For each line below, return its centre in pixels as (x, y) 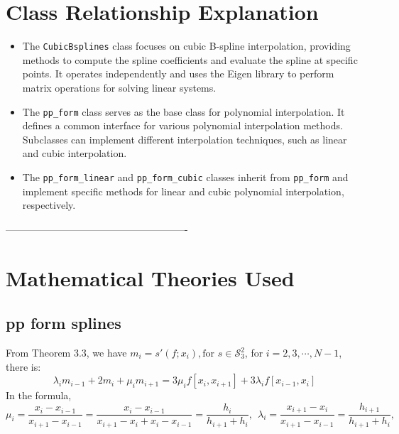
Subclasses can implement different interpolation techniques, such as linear (185, 139)
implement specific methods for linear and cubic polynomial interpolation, (183, 191)
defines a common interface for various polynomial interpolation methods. (182, 125)
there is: (23, 366)
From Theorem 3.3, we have (66, 353)
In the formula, (39, 395)
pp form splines (64, 323)
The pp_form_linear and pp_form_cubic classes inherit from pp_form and (185, 177)
